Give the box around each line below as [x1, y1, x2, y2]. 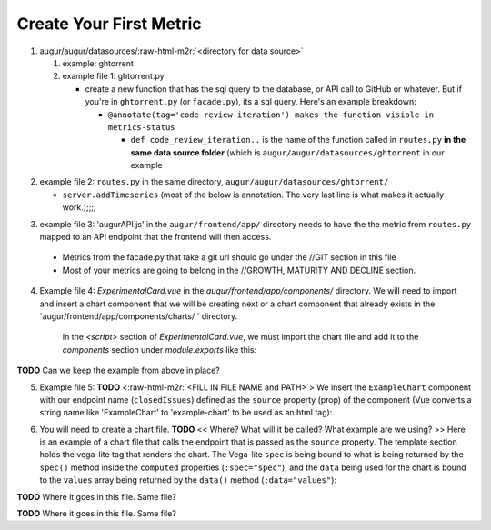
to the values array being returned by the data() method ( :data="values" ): [39, 475, 336, 485]
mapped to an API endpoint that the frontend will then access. [39, 232, 272, 243]
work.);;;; [62, 202, 96, 213]
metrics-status [107, 122, 176, 132]
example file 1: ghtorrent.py [62, 71, 165, 82]
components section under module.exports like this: [62, 344, 257, 355]
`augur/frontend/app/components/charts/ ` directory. [39, 310, 238, 322]
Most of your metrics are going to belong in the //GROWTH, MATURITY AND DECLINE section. [62, 265, 416, 275]
